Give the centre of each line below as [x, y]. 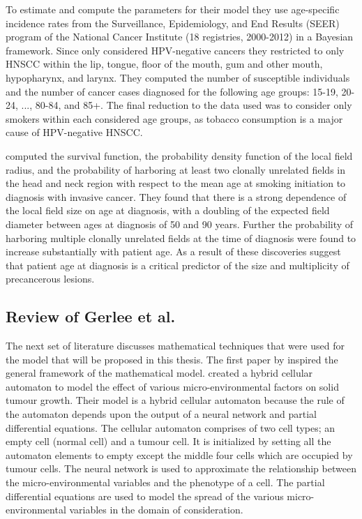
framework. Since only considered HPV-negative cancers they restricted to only [175, 50]
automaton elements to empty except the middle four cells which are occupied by [179, 454]
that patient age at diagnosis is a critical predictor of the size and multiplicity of [178, 265]
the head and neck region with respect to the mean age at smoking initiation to [176, 183]
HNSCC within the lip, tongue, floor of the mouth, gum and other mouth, [164, 64]
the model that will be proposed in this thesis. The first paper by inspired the [172, 359]
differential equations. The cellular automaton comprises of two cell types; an [171, 427]
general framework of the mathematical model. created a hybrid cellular [159, 373]
